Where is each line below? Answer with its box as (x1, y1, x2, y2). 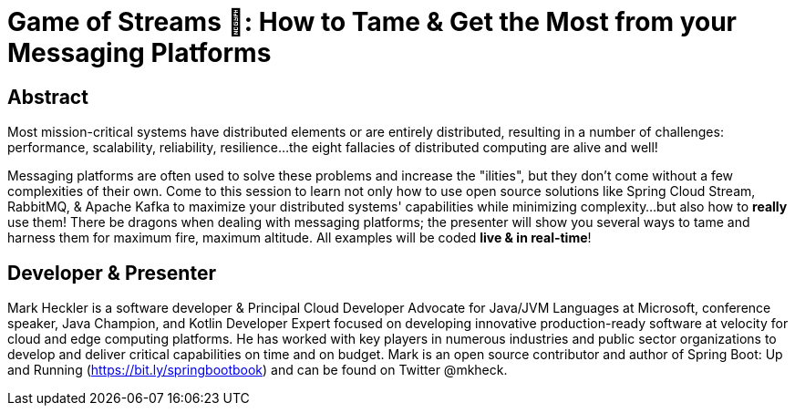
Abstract (7, 85, 88, 108)
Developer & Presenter (7, 261, 216, 284)
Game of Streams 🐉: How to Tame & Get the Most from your (7, 6, 737, 37)
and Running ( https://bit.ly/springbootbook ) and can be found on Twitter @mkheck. (7, 362, 508, 378)
